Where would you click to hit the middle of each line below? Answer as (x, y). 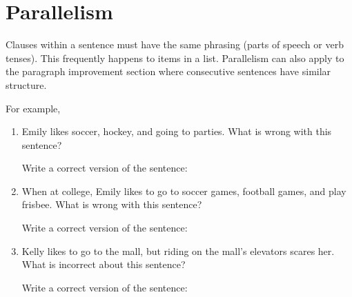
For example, (33, 108)
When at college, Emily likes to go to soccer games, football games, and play (184, 191)
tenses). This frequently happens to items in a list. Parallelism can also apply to (175, 58)
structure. (26, 84)
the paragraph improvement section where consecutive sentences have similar (168, 71)
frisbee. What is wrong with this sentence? (112, 204)
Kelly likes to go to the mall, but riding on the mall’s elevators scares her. (178, 250)
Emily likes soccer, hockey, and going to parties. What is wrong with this (177, 131)
